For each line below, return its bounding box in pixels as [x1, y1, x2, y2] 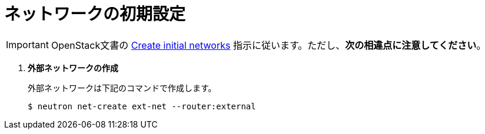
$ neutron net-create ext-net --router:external [28, 101, 256, 111]
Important [6, 38, 49, 51]
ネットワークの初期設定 [4, 4, 186, 24]
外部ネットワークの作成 [28, 62, 118, 73]
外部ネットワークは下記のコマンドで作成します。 [28, 82, 217, 93]
